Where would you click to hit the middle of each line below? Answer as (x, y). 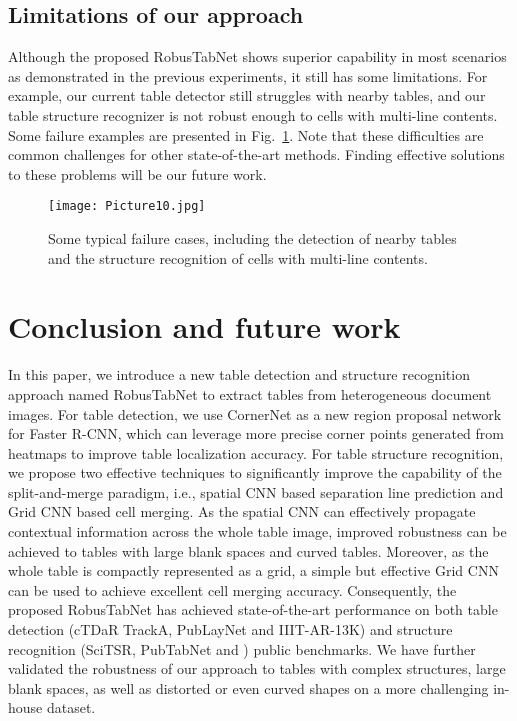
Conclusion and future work (204, 326)
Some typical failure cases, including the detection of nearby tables (252, 238)
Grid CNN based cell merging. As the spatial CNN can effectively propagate (242, 511)
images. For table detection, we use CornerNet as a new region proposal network (255, 413)
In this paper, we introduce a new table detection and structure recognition (239, 374)
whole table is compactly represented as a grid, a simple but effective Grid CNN (253, 570)
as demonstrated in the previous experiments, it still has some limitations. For (248, 75)
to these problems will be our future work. (137, 173)
